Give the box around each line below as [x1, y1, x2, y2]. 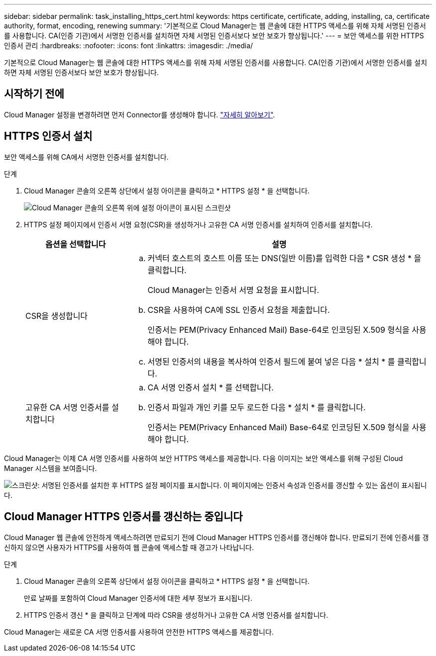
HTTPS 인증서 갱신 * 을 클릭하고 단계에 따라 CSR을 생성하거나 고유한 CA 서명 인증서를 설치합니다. [24, 610, 328, 619]
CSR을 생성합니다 [25, 310, 88, 321]
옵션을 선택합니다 [45, 239, 106, 249]
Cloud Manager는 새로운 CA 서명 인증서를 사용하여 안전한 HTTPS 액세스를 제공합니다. [4, 627, 274, 636]
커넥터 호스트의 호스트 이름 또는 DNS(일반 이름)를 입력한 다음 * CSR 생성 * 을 [147, 253, 422, 263]
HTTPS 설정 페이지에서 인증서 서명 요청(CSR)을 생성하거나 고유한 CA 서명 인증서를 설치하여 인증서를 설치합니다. [24, 220, 373, 229]
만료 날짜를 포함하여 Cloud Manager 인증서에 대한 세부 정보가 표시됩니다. [24, 593, 252, 602]
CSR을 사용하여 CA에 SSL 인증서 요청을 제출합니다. [147, 304, 330, 315]
